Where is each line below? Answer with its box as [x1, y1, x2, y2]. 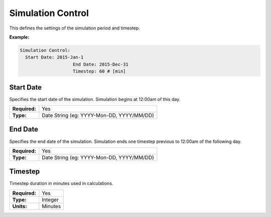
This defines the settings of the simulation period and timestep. [9, 25, 141, 31]
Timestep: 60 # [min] [73, 68, 126, 74]
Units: [12, 202, 27, 209]
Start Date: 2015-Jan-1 [25, 54, 84, 60]
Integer [42, 196, 59, 203]
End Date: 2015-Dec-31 [73, 61, 129, 67]
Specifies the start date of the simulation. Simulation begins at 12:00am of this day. [9, 96, 181, 102]
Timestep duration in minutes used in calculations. [9, 180, 113, 186]
